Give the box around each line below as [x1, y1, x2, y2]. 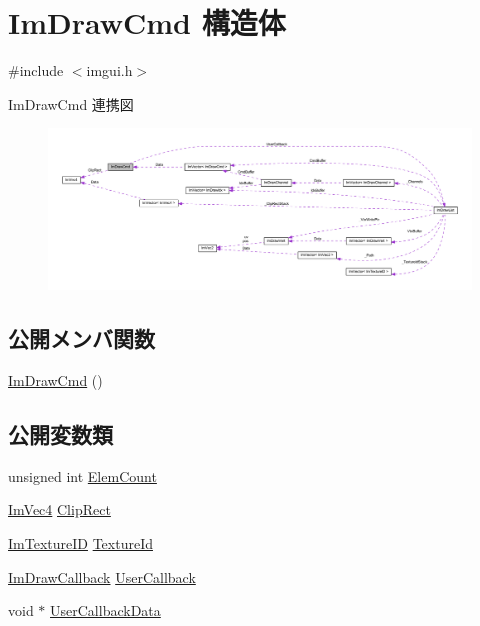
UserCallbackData [50, 600, 161, 621]
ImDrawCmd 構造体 [8, 2, 286, 43]
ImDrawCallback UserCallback [8, 566, 196, 587]
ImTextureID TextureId [8, 532, 153, 553]
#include [8, 60, 64, 81]
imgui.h [86, 60, 133, 81]
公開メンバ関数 [8, 323, 155, 354]
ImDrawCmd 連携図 [8, 93, 134, 114]
